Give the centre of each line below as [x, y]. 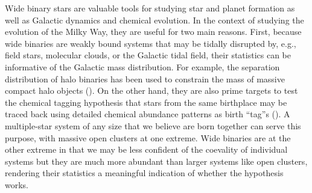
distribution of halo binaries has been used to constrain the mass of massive [145, 78]
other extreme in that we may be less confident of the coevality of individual [146, 149]
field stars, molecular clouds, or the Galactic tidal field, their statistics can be [148, 55]
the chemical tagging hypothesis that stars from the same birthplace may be [146, 102]
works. [17, 184]
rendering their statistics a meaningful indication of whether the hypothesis [144, 173]
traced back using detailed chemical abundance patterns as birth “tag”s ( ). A [148, 114]
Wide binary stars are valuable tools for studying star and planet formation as [150, 8]
